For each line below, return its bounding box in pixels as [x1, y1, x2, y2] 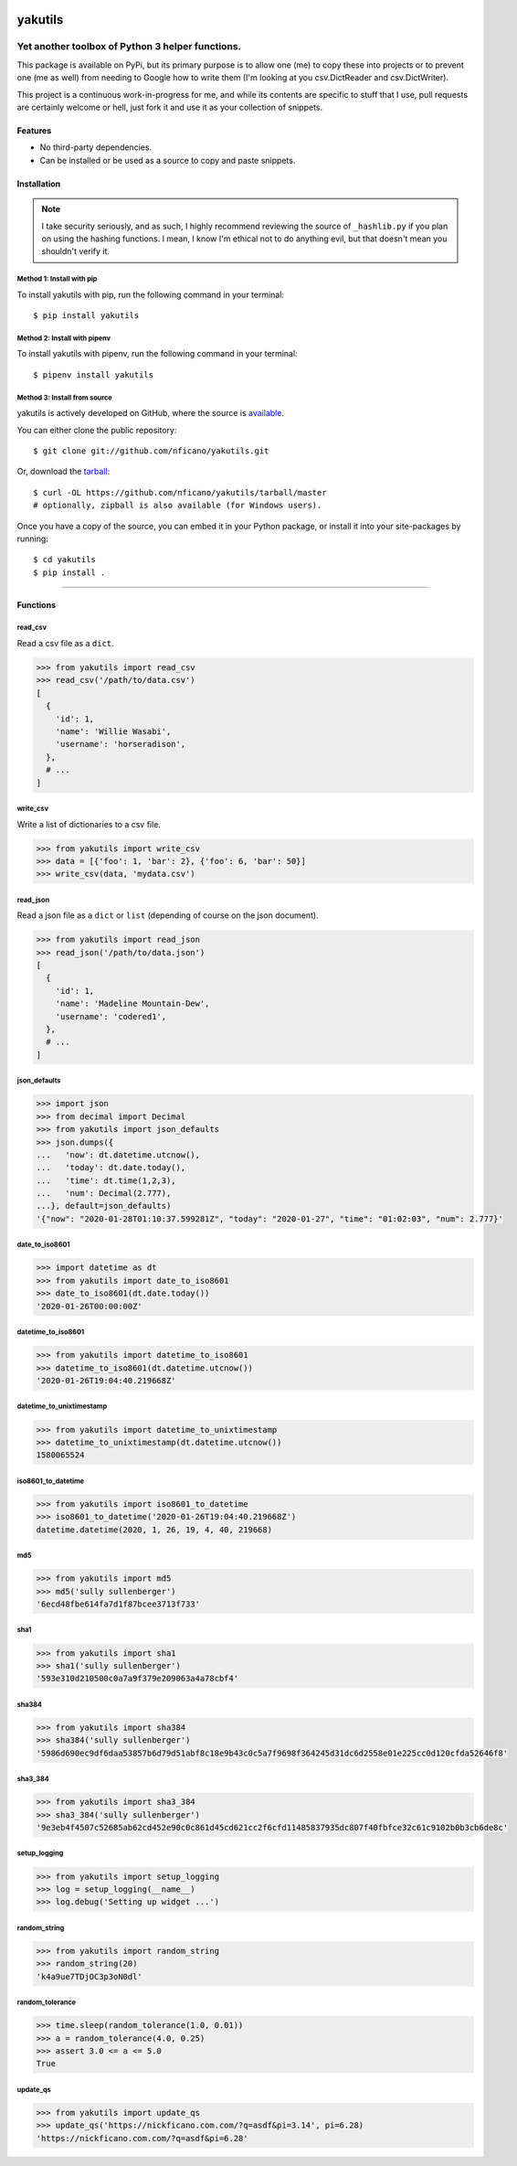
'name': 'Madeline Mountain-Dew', [55, 998, 210, 1009]
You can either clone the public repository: [16, 424, 177, 435]
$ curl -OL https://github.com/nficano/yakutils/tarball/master [33, 487, 328, 497]
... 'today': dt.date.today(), [36, 1162, 186, 1173]
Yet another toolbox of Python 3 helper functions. [16, 40, 242, 53]
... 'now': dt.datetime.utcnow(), [36, 1149, 201, 1160]
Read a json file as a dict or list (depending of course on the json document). [16, 910, 319, 921]
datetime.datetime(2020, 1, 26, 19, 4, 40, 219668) [36, 1524, 273, 1535]
